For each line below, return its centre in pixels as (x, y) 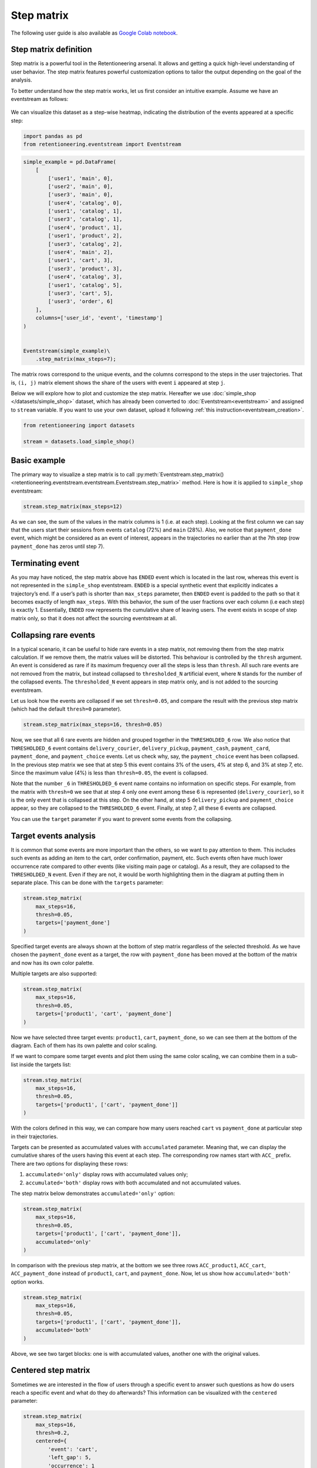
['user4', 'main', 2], (81, 252)
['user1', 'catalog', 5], (85, 285)
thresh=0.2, (53, 1433)
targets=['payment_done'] (73, 923)
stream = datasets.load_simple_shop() (79, 442)
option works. (27, 1282)
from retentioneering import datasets (79, 425)
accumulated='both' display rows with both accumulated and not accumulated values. (133, 1183)
